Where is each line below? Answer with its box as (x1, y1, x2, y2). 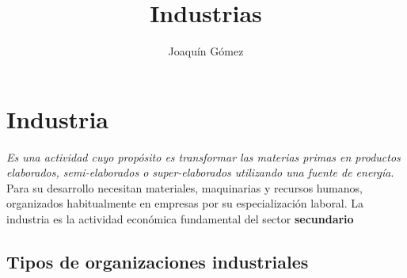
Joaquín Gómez (168, 43, 244, 59)
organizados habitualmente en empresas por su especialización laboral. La (6, 195, 364, 211)
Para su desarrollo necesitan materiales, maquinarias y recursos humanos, (6, 179, 363, 196)
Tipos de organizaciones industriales (6, 249, 309, 274)
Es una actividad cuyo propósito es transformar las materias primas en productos (6, 148, 401, 165)
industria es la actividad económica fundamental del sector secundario (6, 211, 354, 227)
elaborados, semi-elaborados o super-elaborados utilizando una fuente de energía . (6, 164, 394, 181)
